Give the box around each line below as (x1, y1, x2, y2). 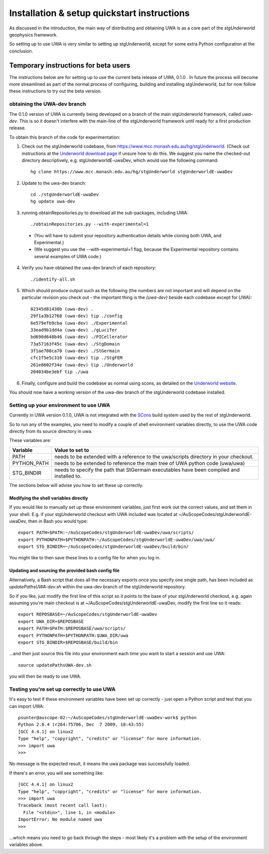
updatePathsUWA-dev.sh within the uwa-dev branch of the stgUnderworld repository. (9, 584, 186, 590)
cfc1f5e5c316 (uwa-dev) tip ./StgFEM (30, 355, 123, 361)
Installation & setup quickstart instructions (9, 7, 190, 18)
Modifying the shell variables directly (9, 495, 88, 501)
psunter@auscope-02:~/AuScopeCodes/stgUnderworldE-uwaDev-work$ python (18, 715, 197, 721)
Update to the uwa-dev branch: (21, 180, 87, 186)
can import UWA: (9, 703, 44, 709)
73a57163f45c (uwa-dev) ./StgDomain (30, 341, 120, 347)
